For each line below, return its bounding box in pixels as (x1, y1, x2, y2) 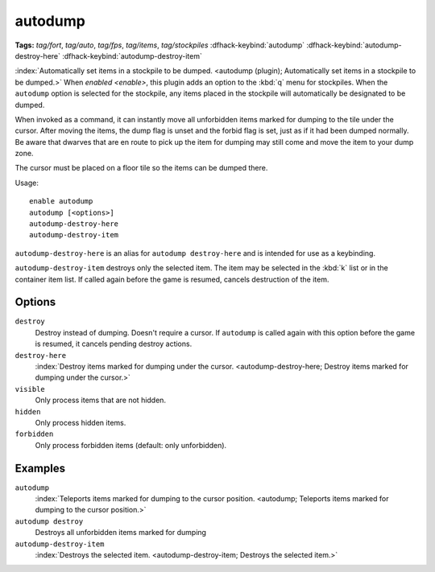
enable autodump (29, 197, 93, 206)
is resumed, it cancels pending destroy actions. (35, 339, 193, 349)
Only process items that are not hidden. (35, 395, 167, 405)
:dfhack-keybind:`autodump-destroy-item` (61, 51, 203, 60)
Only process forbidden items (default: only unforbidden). (35, 440, 227, 450)
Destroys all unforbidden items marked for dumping (35, 528, 207, 537)
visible (14, 385, 46, 393)
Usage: (14, 178, 39, 187)
